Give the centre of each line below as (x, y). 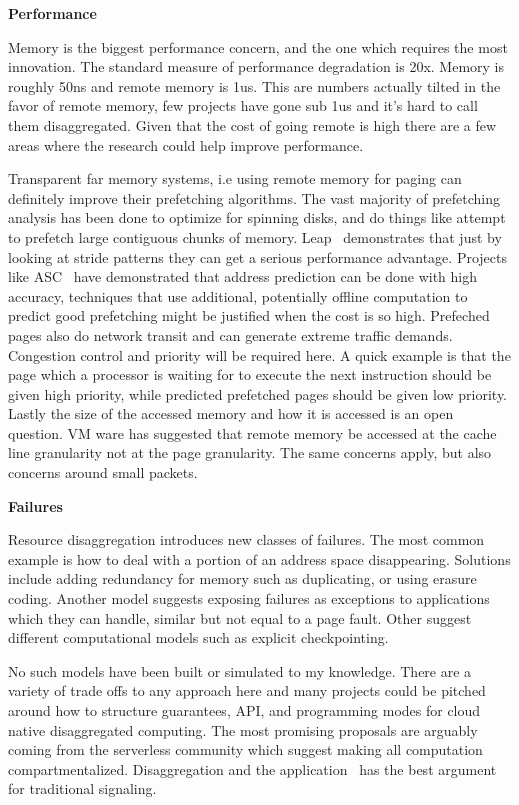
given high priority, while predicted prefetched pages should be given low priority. (257, 393)
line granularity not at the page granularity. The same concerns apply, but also (250, 452)
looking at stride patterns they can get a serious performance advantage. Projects (257, 256)
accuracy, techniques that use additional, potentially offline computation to (238, 295)
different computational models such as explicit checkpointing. (198, 637)
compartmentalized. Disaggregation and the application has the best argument (252, 768)
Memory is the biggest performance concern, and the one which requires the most (258, 46)
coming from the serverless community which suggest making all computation (245, 749)
